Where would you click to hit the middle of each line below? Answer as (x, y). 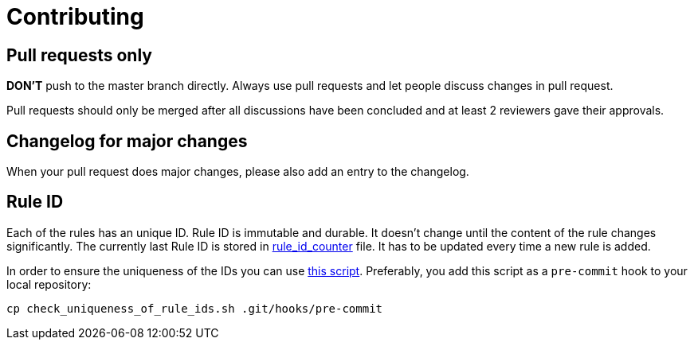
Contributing (75, 17)
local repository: (49, 284)
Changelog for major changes (127, 141)
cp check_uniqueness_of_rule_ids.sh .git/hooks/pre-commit (195, 308)
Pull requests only (79, 55)
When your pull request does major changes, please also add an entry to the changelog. (238, 172)
